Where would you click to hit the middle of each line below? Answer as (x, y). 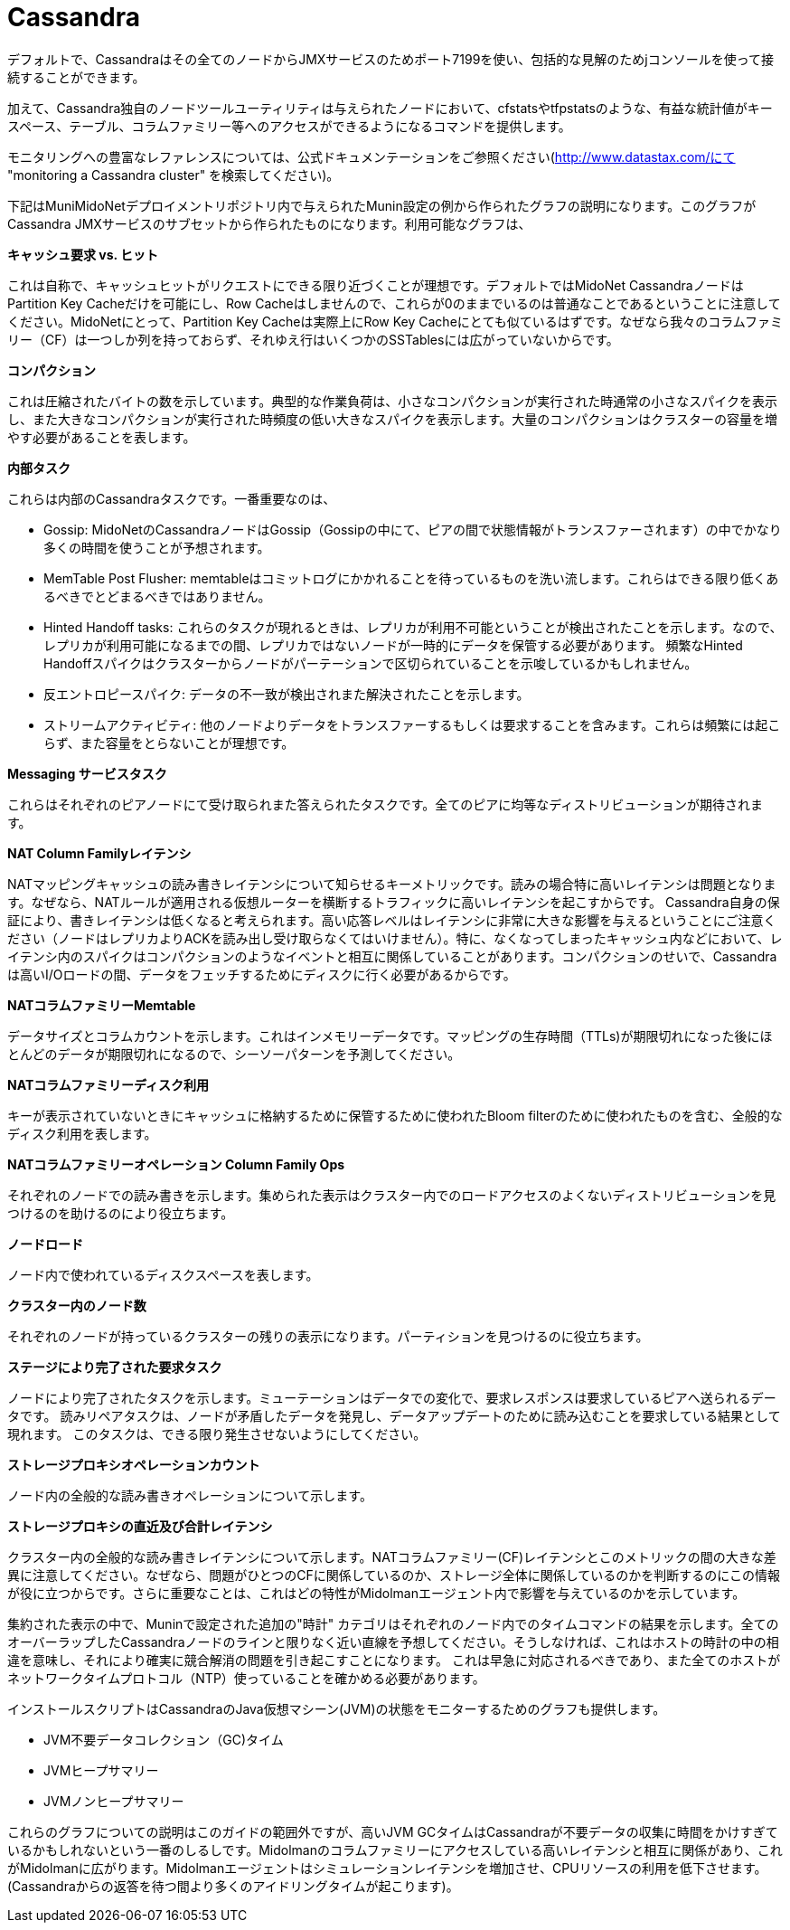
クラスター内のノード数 (77, 1305)
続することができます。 (76, 77)
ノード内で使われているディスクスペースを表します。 (163, 1274)
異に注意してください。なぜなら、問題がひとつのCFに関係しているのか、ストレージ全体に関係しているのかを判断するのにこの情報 (394, 1575)
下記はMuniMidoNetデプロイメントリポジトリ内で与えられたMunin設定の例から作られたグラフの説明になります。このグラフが (382, 205)
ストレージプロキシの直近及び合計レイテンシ (140, 1526)
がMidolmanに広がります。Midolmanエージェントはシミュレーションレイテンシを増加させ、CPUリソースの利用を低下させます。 (387, 1868)
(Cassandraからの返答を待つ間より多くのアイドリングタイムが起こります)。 (233, 1886)
